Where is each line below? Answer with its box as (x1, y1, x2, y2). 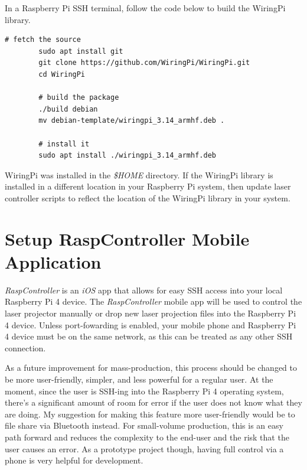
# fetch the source (5, 35, 81, 44)
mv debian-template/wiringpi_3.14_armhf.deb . (38, 116, 225, 125)
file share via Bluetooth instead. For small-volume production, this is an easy (5, 419, 283, 432)
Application (5, 249, 102, 273)
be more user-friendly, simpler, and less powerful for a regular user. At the (5, 373, 273, 385)
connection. (5, 341, 46, 354)
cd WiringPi (38, 70, 86, 79)
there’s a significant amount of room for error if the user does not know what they (5, 396, 302, 409)
